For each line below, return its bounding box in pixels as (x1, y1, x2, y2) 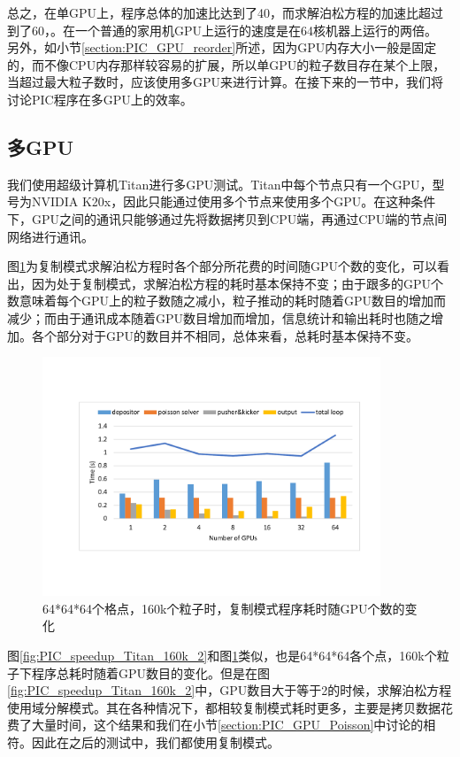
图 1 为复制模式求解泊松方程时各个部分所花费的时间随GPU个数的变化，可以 (7, 257, 438, 275)
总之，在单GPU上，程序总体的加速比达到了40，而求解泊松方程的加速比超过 (7, 4, 444, 21)
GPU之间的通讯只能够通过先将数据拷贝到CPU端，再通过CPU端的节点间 (31, 209, 448, 228)
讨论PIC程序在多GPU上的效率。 (7, 89, 193, 108)
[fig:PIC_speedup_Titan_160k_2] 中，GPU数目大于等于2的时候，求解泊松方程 (7, 681, 452, 699)
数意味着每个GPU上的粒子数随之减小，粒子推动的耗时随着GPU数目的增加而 (7, 291, 447, 310)
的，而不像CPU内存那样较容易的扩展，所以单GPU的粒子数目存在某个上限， (7, 55, 446, 73)
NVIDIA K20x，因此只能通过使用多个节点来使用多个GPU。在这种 (31, 192, 411, 211)
